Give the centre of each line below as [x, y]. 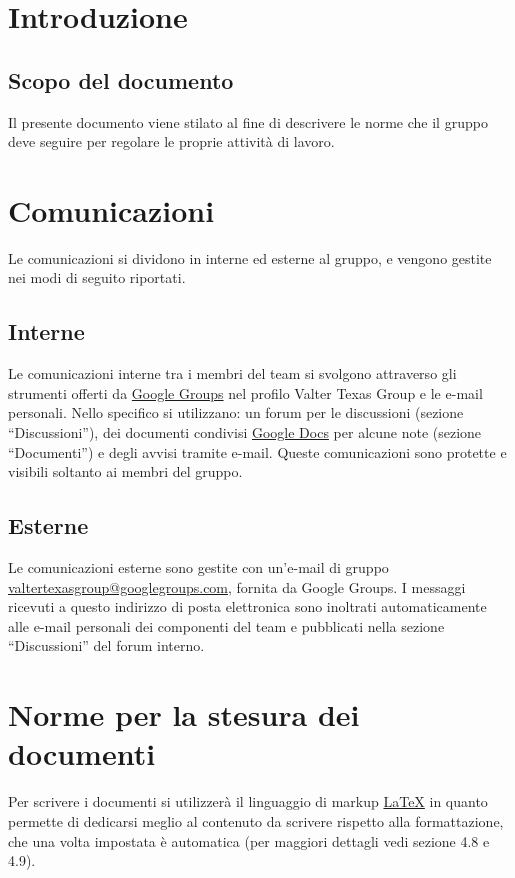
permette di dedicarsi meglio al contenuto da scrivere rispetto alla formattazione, [256, 820]
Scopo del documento [121, 79]
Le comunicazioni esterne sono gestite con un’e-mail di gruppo [198, 567]
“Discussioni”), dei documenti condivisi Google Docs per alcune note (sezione [245, 432]
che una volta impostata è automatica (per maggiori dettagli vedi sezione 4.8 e [249, 840]
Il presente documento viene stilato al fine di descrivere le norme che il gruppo [248, 121]
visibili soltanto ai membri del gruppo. [125, 471]
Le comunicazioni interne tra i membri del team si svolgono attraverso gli [232, 373]
